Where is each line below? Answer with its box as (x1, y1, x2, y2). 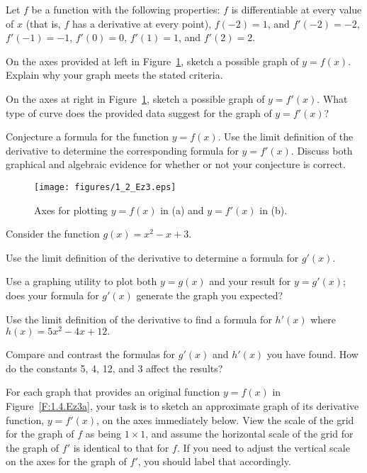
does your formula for (6, 287, 99, 302)
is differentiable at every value (231, 2, 362, 16)
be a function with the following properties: (31, 2, 220, 16)
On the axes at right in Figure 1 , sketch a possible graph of (6, 91, 265, 106)
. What (317, 91, 348, 106)
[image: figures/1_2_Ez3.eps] (34, 182, 176, 192)
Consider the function (6, 226, 100, 241)
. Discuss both (290, 143, 353, 157)
